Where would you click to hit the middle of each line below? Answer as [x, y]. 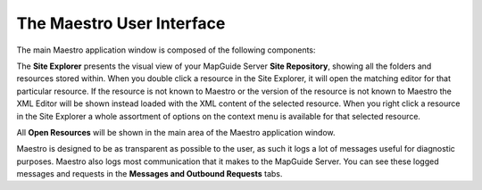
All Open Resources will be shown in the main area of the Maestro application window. [176, 132]
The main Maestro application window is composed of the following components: [166, 50]
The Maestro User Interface [121, 23]
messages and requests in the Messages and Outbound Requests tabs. [150, 174]
